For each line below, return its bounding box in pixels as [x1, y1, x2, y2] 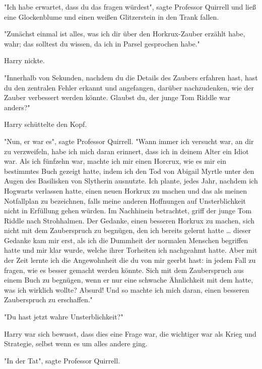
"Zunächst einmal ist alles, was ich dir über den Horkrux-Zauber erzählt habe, [4, 28, 245, 39]
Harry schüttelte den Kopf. [4, 119, 87, 129]
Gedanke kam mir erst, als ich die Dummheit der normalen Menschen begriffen [4, 235, 248, 245]
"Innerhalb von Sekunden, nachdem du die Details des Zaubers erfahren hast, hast [4, 72, 258, 82]
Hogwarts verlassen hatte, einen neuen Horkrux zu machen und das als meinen [4, 185, 247, 196]
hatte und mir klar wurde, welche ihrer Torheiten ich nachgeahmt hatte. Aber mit [4, 245, 257, 255]
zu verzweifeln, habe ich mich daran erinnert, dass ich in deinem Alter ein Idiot [4, 146, 249, 156]
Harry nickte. [4, 55, 45, 66]
